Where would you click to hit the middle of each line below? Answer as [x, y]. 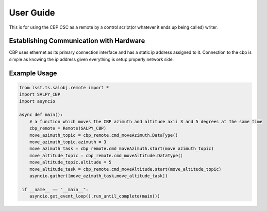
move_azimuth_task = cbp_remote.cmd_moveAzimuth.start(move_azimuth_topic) [122, 149]
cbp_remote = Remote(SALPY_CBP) [68, 128]
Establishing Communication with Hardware [77, 41]
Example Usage [33, 73]
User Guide [32, 13]
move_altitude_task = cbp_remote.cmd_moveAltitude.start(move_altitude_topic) [125, 169]
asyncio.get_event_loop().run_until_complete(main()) [95, 196]
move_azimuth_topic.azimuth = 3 [68, 142]
